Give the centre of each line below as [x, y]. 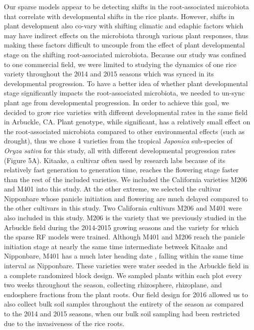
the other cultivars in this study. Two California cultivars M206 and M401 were [123, 208]
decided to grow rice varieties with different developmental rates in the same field [126, 112]
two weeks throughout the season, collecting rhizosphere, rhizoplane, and [113, 285]
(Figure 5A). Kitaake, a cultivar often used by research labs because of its [115, 160]
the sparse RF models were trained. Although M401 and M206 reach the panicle [124, 237]
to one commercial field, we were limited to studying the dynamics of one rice [120, 64]
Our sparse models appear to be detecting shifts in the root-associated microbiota [127, 6]
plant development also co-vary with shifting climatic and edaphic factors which [124, 26]
